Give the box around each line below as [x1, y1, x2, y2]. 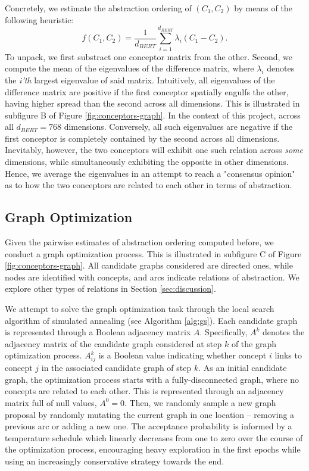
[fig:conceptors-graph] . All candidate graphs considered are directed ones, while [5, 259, 293, 272]
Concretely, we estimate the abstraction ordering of [5, 2, 192, 14]
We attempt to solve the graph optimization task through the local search [5, 302, 274, 315]
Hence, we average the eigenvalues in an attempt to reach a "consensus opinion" [5, 167, 295, 179]
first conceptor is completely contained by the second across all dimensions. [5, 132, 280, 144]
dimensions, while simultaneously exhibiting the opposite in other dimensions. [5, 155, 289, 168]
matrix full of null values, [5, 396, 97, 408]
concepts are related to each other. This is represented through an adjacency [5, 385, 284, 397]
